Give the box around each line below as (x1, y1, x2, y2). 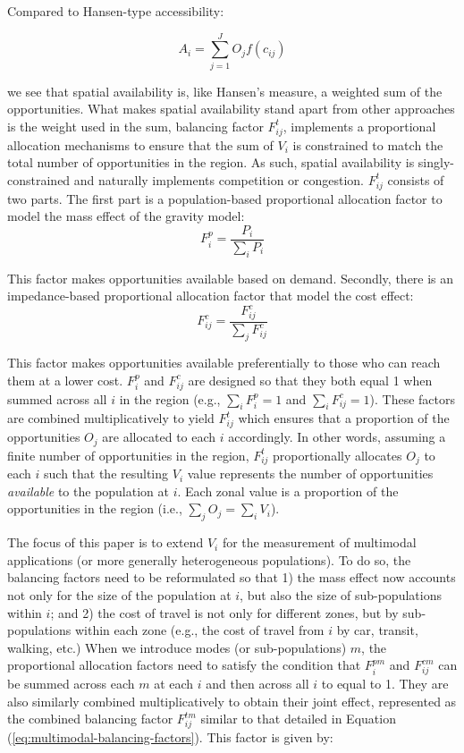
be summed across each (7, 674, 135, 693)
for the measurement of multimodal (222, 533, 417, 552)
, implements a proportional (283, 116, 436, 135)
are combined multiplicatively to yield (7, 409, 215, 427)
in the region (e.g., (119, 389, 221, 408)
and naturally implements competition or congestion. (73, 170, 364, 189)
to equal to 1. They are (321, 674, 449, 693)
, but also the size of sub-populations (240, 586, 442, 605)
